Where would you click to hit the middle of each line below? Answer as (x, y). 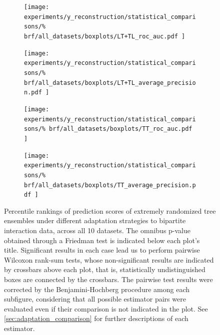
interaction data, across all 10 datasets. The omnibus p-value (97, 230)
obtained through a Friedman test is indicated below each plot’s (102, 240)
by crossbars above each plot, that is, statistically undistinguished (105, 269)
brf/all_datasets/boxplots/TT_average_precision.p (110, 185)
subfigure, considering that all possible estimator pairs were (95, 299)
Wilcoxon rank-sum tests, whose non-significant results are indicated (109, 259)
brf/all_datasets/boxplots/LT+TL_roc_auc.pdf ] (105, 36)
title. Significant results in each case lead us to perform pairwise (102, 250)
